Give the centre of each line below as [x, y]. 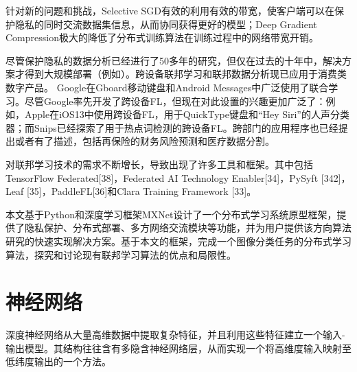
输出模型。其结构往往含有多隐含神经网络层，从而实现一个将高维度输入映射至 [178, 348]
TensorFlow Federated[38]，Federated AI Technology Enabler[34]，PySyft [162, 177]
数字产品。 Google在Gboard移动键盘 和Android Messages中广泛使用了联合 [167, 87]
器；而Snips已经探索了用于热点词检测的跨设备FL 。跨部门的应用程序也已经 [172, 127]
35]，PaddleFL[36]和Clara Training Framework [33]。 [143, 191]
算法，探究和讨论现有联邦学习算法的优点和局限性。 [121, 254]
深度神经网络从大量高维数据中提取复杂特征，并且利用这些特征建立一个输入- [175, 335]
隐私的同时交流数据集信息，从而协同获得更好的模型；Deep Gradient [166, 24]
